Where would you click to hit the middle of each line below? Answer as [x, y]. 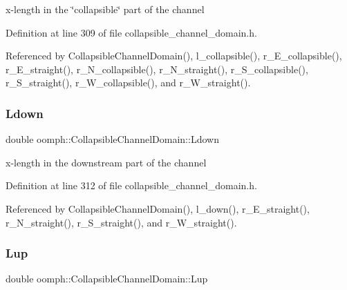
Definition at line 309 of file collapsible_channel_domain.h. [131, 32]
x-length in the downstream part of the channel [106, 162]
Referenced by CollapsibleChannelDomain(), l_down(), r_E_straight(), [158, 208]
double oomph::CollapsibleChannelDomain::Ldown [112, 139]
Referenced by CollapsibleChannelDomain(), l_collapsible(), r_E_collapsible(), [174, 56]
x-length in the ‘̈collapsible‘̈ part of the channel [105, 9]
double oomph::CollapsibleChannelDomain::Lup [107, 279]
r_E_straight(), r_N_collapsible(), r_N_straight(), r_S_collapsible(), [157, 69]
